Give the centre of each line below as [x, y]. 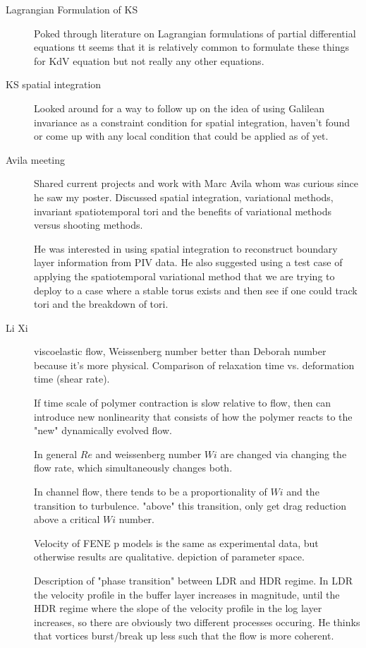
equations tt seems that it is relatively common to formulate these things [191, 47]
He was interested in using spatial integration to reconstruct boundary [186, 248]
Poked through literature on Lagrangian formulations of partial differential [195, 33]
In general [56, 454]
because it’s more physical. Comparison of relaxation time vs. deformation [194, 365]
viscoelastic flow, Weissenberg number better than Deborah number [180, 351]
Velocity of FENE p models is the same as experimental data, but [176, 542]
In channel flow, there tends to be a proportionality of [151, 492]
